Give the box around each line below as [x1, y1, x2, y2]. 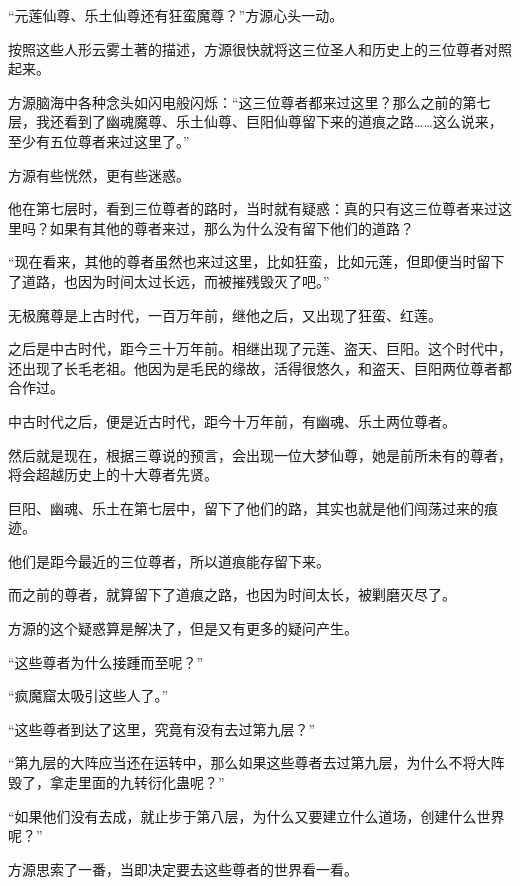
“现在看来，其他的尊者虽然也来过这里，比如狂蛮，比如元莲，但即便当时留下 [8, 251, 505, 272]
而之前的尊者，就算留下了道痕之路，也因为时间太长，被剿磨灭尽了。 [8, 584, 456, 605]
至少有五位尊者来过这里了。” [8, 130, 190, 151]
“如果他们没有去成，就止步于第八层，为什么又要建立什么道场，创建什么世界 [8, 805, 505, 826]
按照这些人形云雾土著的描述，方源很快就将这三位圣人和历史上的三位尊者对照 [8, 38, 512, 59]
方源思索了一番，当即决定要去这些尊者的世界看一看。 [8, 858, 358, 879]
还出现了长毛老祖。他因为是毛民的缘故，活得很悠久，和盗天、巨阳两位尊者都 [8, 357, 512, 378]
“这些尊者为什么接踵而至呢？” [8, 651, 204, 672]
